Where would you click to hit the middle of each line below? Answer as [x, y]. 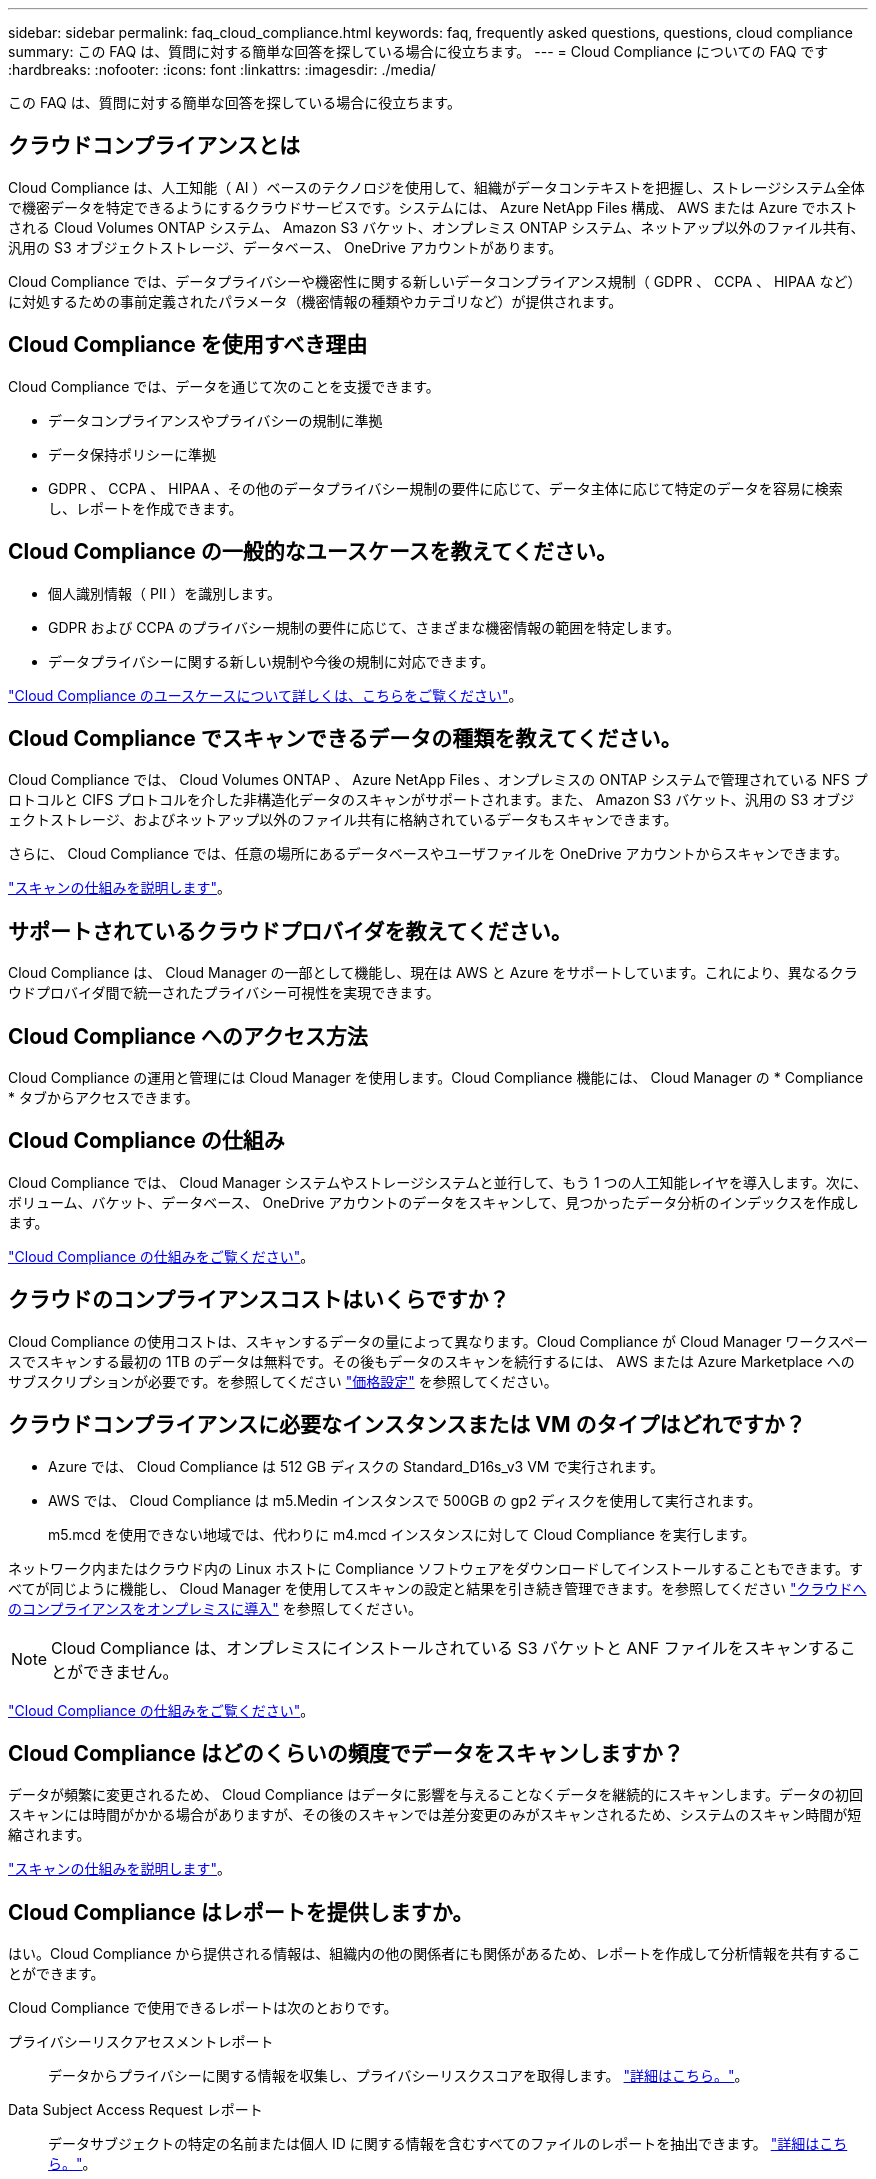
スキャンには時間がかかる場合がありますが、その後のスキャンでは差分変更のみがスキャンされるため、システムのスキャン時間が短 [435, 1815]
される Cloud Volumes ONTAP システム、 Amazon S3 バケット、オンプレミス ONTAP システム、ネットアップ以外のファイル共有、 [436, 227]
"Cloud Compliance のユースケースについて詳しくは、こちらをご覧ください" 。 [265, 695]
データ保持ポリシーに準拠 [132, 454]
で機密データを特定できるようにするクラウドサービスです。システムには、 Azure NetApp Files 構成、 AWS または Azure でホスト [433, 207]
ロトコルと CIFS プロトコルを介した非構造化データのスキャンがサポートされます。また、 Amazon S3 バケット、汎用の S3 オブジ [431, 800]
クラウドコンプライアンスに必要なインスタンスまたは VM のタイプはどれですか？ [407, 1425]
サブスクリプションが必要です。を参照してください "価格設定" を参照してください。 [283, 1381]
